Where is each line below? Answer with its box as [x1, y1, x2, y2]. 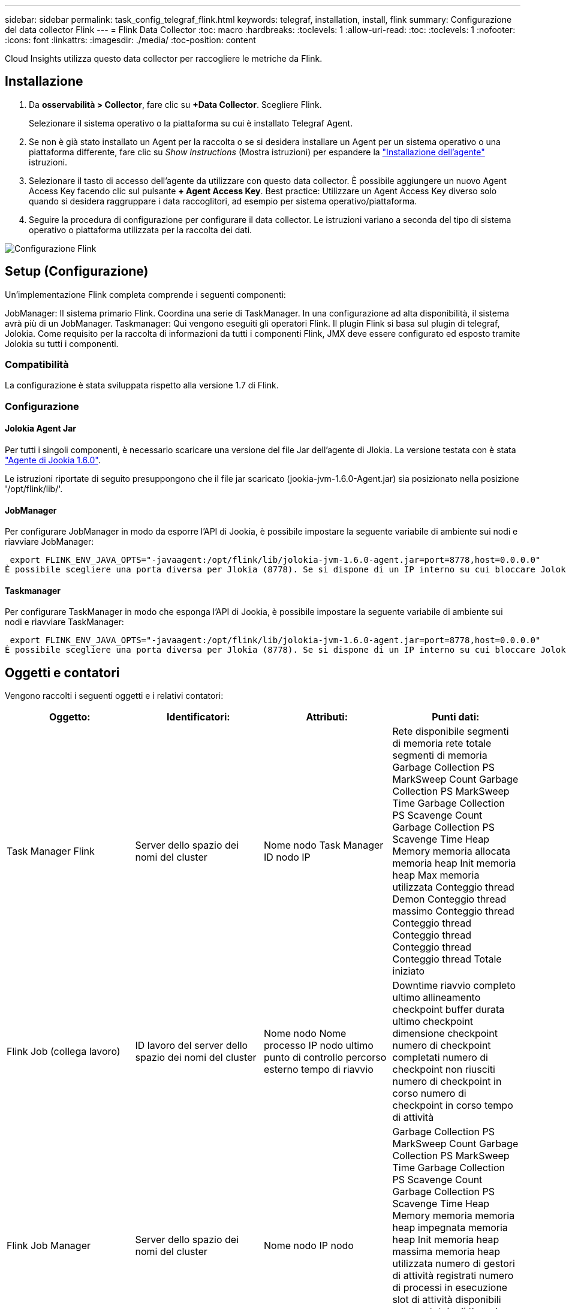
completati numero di [392, 1051, 488, 1064]
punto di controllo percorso [264, 1051, 387, 1064]
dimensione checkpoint [392, 1027, 498, 1040]
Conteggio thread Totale [392, 953, 502, 966]
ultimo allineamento [392, 991, 481, 1004]
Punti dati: [432, 711, 480, 723]
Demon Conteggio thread [392, 893, 507, 906]
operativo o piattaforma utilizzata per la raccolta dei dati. [29, 224, 252, 235]
